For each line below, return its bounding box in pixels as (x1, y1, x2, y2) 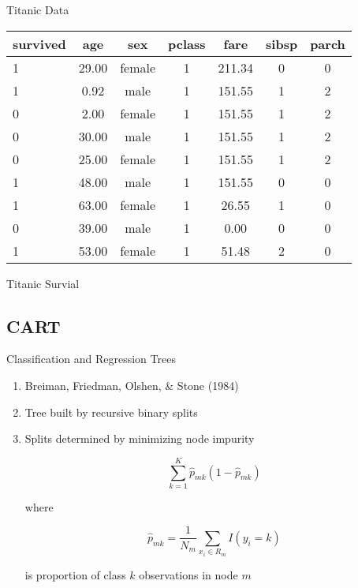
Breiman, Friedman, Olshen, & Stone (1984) (24, 376, 239, 393)
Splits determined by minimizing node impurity (24, 430, 255, 447)
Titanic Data (6, 2, 69, 17)
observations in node (139, 566, 238, 582)
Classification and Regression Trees (6, 350, 176, 367)
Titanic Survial (6, 275, 80, 291)
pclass (168, 34, 206, 53)
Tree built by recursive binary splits (24, 403, 198, 420)
